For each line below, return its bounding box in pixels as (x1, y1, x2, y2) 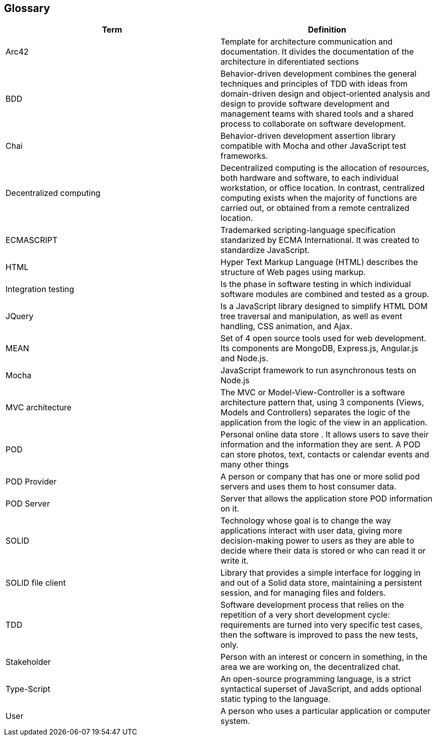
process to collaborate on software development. (221, 119, 406, 129)
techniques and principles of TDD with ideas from (221, 79, 408, 89)
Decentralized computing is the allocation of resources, (221, 163, 429, 173)
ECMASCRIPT (6, 235, 58, 245)
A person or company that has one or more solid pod (221, 471, 420, 482)
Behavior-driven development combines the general (221, 69, 417, 79)
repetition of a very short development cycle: (221, 610, 390, 620)
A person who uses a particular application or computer (221, 706, 431, 716)
